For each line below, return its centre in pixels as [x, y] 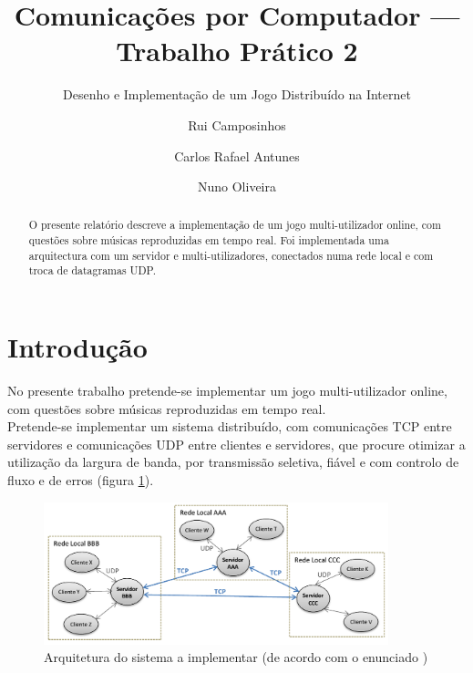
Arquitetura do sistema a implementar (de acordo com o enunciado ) [236, 657]
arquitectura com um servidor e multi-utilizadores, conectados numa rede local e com [231, 255]
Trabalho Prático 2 [237, 51]
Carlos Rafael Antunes [237, 155]
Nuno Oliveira [236, 186]
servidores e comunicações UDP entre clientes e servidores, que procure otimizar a [236, 444]
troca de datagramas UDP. [92, 270]
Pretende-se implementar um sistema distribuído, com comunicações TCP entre [230, 426]
